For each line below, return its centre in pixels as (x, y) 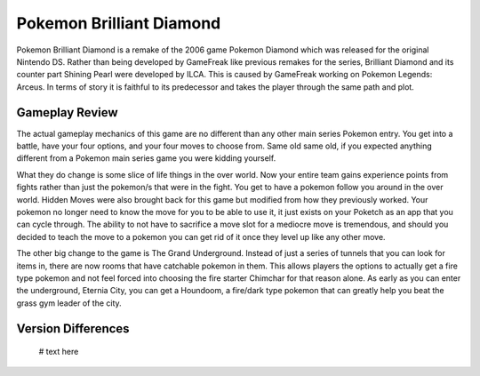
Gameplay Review (68, 112)
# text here (59, 352)
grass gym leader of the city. (69, 303)
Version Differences (73, 328)
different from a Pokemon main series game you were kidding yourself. (146, 158)
